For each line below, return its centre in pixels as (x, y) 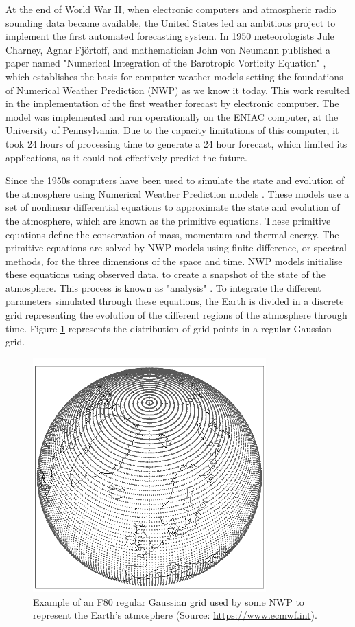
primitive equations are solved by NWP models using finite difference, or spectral (176, 248)
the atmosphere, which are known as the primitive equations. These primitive (168, 220)
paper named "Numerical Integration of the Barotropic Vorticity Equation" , (166, 63)
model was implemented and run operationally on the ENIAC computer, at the (172, 116)
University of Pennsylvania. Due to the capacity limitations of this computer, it (172, 130)
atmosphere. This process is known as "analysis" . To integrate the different (163, 287)
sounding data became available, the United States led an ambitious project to (171, 22)
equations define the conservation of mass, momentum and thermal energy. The (172, 234)
